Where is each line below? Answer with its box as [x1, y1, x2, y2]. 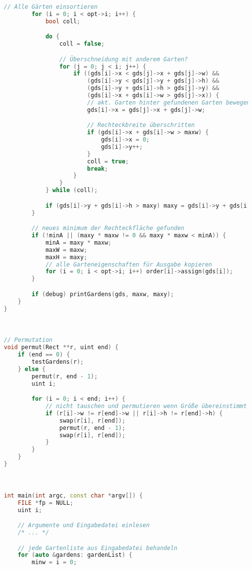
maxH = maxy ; [45, 253, 87, 261]
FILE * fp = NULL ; [17, 499, 74, 506]
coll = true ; [87, 158, 129, 165]
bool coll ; [45, 18, 80, 25]
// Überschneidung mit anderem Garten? [59, 55, 188, 63]
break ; [87, 165, 108, 172]
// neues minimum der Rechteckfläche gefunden [31, 225, 185, 232]
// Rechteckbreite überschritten [87, 122, 195, 129]
